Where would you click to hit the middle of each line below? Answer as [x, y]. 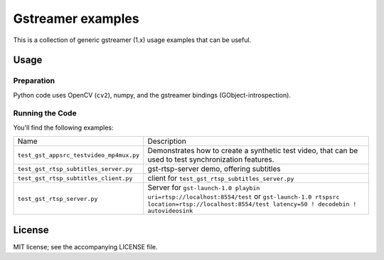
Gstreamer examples [76, 19]
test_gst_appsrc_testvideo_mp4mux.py [79, 155]
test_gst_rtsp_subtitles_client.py [75, 178]
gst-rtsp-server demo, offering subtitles [214, 169]
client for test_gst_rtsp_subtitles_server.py [221, 178]
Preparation [34, 80]
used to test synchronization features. [211, 160]
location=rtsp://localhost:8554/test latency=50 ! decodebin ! [252, 204]
